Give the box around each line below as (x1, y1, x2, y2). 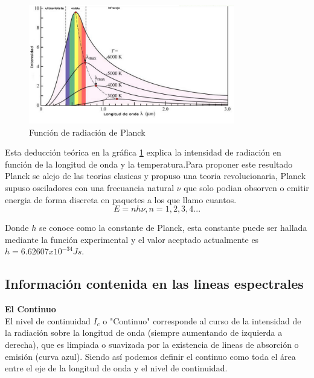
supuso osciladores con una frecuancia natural (5, 181, 175, 194)
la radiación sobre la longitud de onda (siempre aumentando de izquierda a (5, 326, 283, 339)
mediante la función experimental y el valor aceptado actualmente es (5, 233, 259, 245)
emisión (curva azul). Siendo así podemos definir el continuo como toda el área (5, 350, 296, 362)
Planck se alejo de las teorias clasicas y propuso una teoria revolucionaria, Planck (5, 169, 306, 182)
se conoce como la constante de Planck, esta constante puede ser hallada (39, 221, 307, 234)
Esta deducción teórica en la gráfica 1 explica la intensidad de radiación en (5, 146, 281, 159)
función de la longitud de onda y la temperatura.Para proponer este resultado (5, 157, 293, 170)
